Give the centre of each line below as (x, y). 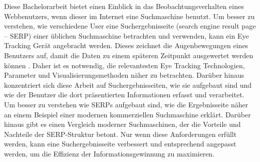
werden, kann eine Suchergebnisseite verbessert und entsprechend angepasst (120, 144)
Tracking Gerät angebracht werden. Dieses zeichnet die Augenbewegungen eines (126, 45)
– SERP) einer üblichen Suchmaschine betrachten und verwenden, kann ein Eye (126, 35)
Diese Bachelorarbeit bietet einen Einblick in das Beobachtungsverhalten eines (124, 6)
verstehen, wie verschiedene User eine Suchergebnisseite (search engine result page (130, 26)
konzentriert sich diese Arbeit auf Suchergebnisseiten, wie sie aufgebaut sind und (128, 85)
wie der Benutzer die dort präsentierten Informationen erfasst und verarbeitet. (124, 95)
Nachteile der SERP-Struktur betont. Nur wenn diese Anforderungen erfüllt (120, 134)
